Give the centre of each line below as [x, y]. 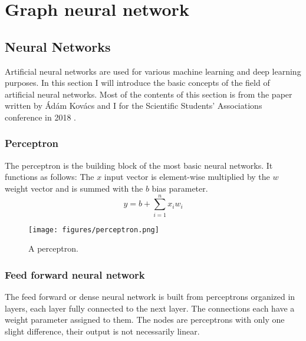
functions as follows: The [50, 177]
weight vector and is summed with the [74, 188]
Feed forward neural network [75, 274]
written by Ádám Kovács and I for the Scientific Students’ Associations [134, 106]
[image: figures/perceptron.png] [94, 230]
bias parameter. [180, 188]
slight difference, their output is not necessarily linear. [102, 331]
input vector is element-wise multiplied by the [187, 177]
